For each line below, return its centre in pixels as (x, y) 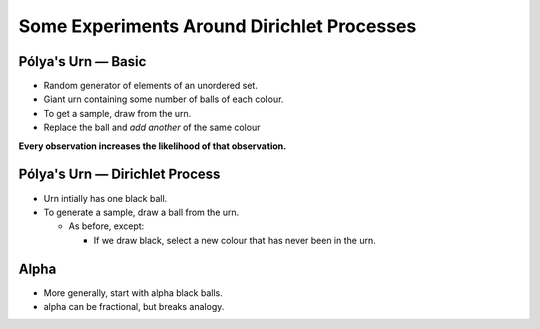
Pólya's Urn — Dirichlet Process (119, 174)
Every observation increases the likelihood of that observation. (152, 146)
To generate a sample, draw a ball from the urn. (141, 212)
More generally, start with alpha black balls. (133, 292)
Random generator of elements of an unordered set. (151, 86)
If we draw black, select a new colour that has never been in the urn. (234, 240)
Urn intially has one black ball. (105, 198)
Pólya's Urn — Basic (82, 61)
